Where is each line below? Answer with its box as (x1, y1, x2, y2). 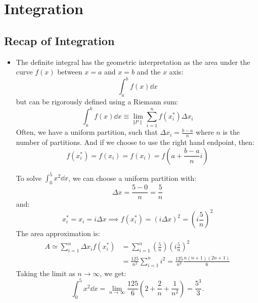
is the (223, 127, 240, 137)
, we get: (100, 268, 126, 278)
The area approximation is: (16, 228, 100, 239)
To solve (16, 172, 42, 183)
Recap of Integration (4, 32, 115, 48)
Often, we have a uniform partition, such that (16, 127, 158, 137)
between (57, 66, 82, 77)
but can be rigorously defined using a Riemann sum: (16, 96, 178, 107)
